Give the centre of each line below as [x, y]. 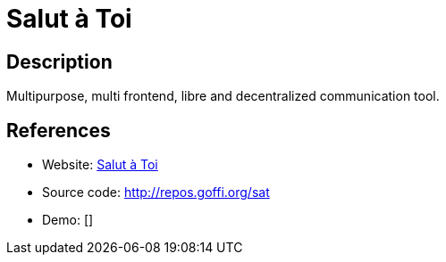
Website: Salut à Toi [100, 165]
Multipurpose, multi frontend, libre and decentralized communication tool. [223, 96]
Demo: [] [68, 220]
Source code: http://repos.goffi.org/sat [156, 192]
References [59, 130]
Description [59, 61]
